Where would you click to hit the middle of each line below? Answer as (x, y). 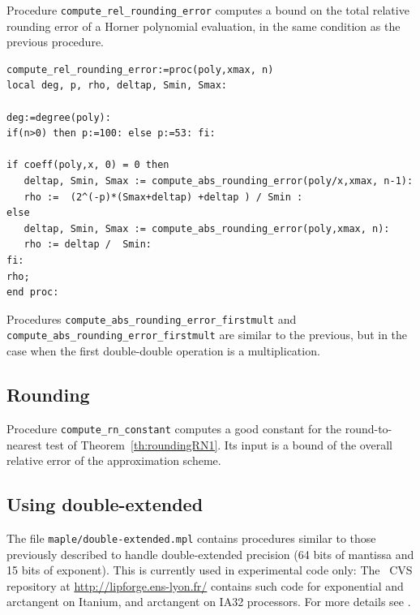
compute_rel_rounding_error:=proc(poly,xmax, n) (140, 69)
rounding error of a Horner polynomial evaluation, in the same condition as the (204, 26)
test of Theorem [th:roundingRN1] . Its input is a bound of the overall (219, 444)
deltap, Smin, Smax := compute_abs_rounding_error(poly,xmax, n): (207, 228)
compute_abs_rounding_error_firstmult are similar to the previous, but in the (207, 335)
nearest (24, 444)
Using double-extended (105, 504)
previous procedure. (55, 42)
